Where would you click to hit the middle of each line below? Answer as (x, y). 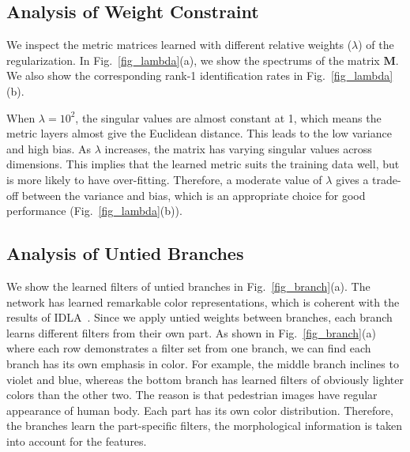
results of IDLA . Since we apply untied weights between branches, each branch (199, 317)
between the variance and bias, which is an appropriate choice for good (194, 195)
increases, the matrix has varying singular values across (238, 148)
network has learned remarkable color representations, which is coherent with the (203, 301)
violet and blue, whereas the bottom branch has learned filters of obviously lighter (205, 379)
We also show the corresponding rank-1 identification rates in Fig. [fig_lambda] (200, 75)
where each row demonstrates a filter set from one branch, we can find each (189, 348)
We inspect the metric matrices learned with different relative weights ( (179, 45)
